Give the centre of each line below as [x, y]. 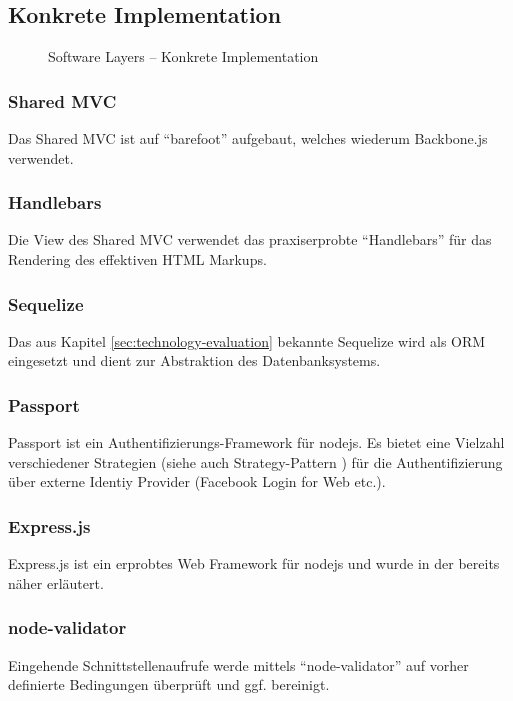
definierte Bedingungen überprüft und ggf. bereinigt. [169, 684]
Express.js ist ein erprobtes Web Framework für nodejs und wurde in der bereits [254, 563]
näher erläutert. [56, 582]
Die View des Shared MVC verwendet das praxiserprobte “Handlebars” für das [250, 239]
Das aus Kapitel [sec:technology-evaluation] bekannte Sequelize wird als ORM [247, 340]
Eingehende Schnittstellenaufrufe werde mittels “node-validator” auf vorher [238, 664]
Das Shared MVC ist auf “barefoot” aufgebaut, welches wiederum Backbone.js [248, 138]
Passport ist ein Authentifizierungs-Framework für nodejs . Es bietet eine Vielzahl [256, 442]
